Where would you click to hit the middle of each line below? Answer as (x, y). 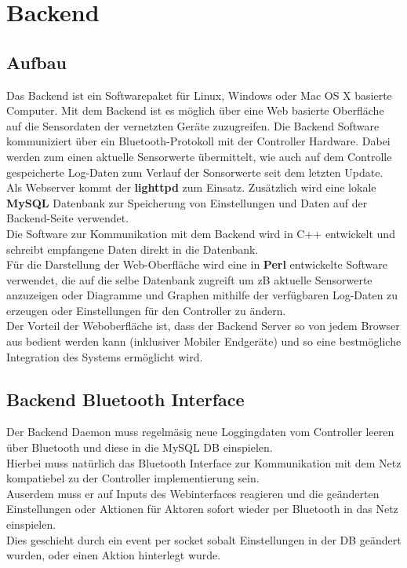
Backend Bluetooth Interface (125, 399)
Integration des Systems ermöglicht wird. (105, 356)
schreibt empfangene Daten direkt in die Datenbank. (133, 249)
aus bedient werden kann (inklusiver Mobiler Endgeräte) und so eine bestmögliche (204, 341)
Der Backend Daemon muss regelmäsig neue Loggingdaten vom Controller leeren (200, 432)
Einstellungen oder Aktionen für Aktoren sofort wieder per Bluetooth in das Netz (202, 509)
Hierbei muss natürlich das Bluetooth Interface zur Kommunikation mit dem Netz (204, 462)
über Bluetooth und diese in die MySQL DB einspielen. (140, 447)
